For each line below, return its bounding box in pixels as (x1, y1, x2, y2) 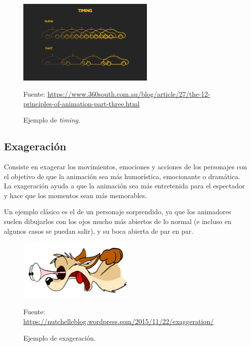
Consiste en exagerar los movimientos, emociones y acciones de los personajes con (4, 162, 247, 172)
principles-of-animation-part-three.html (23, 98, 140, 108)
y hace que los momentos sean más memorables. (4, 190, 147, 200)
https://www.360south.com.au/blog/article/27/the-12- (47, 89, 210, 99)
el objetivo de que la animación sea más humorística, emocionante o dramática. (4, 171, 240, 181)
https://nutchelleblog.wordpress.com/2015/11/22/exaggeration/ (23, 316, 214, 326)
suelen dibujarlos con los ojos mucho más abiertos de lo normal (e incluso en (4, 216, 232, 226)
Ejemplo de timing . (23, 115, 80, 125)
